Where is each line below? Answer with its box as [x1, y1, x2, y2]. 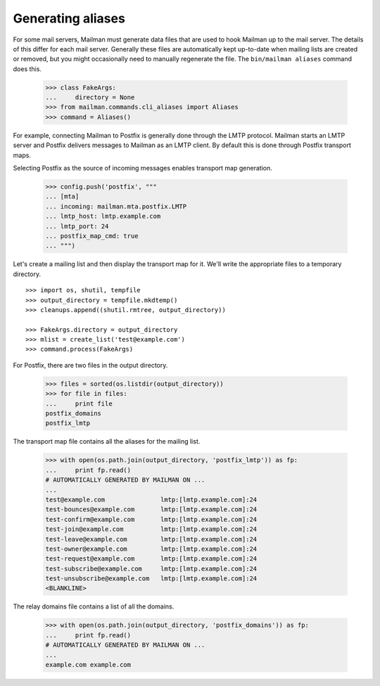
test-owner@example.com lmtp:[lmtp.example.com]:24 [45, 544, 258, 553]
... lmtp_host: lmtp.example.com [45, 212, 161, 220]
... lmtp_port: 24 [45, 222, 109, 230]
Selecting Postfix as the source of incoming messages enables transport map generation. [13, 164, 272, 173]
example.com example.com [45, 661, 132, 668]
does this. [13, 64, 42, 73]
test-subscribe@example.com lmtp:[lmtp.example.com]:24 [45, 564, 258, 573]
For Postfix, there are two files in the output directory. [13, 361, 168, 369]
